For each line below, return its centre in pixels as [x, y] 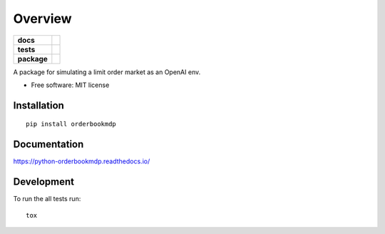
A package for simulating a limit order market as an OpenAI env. [107, 72]
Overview [42, 19]
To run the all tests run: [47, 199]
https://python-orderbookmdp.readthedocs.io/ [82, 161]
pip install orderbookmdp [71, 124]
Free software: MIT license [70, 85]
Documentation [48, 144]
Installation [38, 105]
